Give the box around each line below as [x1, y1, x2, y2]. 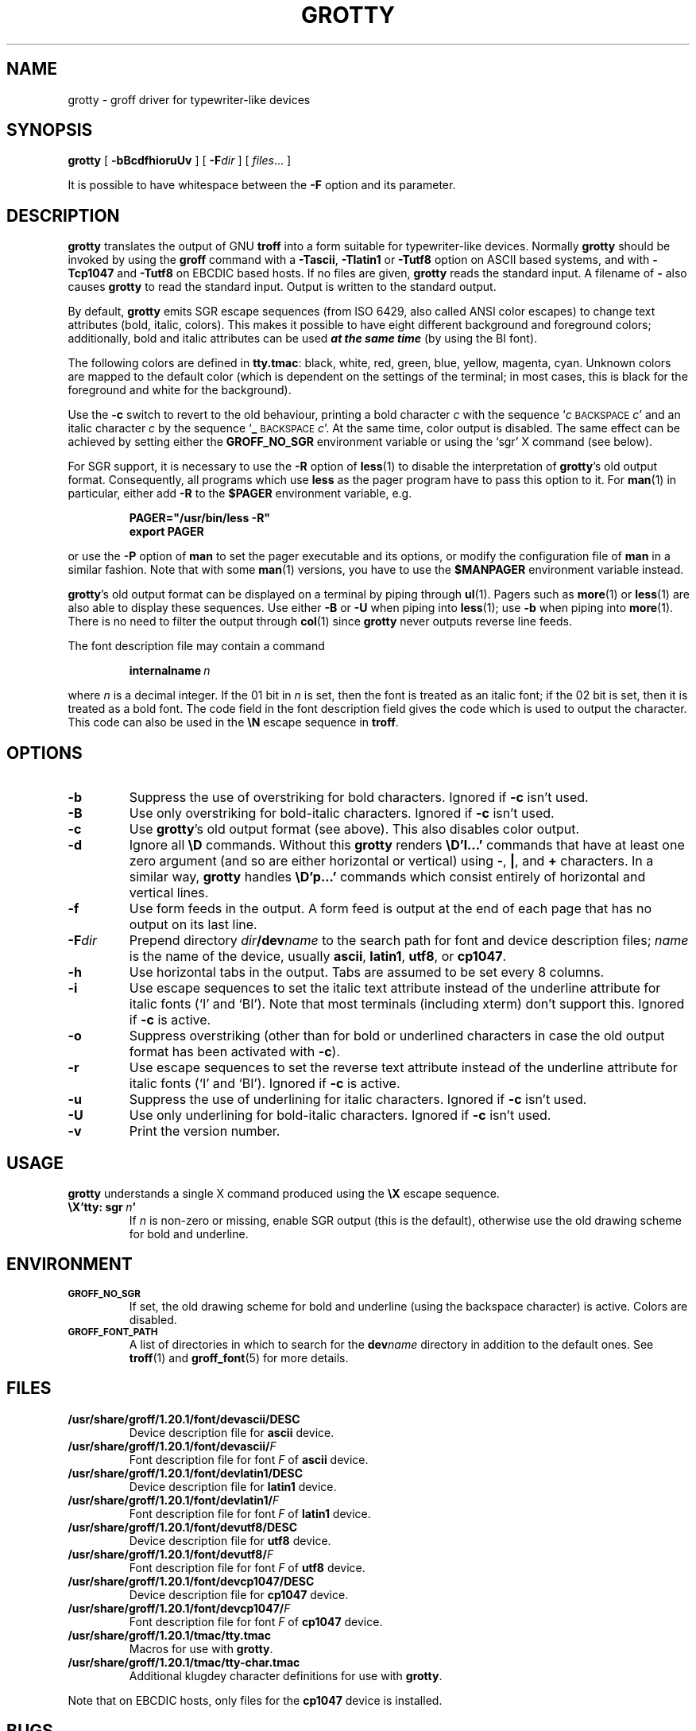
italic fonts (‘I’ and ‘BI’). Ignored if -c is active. [129, 1075, 400, 1092]
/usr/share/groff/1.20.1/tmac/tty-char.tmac [68, 1655, 300, 1669]
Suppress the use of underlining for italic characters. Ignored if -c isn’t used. [129, 1091, 587, 1108]
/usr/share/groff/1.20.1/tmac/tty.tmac [68, 1628, 271, 1642]
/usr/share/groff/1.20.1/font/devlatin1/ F [68, 1493, 280, 1507]
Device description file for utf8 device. [129, 1533, 331, 1547]
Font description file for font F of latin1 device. [129, 1506, 371, 1520]
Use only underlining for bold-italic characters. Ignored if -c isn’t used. [129, 1107, 551, 1124]
